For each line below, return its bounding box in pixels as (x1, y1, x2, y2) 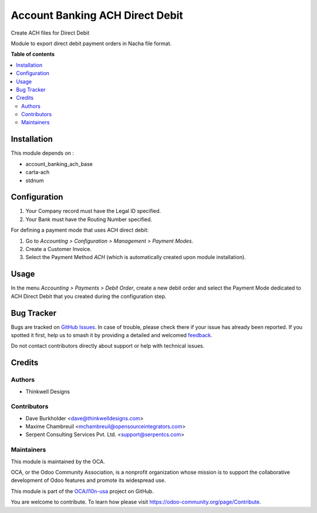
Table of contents (11, 50, 55, 58)
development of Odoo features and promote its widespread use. (11, 477, 166, 484)
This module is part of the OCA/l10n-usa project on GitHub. (11, 487, 154, 495)
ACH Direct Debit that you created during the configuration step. (11, 293, 167, 300)
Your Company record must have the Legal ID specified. (25, 208, 161, 215)
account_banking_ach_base (25, 160, 93, 167)
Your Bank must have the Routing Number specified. (25, 216, 153, 223)
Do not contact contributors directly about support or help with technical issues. (11, 342, 205, 349)
